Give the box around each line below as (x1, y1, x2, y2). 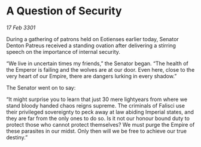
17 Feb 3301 (6, 24, 36, 31)
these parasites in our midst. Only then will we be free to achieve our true (6, 127, 187, 134)
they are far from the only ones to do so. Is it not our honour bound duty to (6, 115, 190, 122)
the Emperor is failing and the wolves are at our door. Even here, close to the (6, 66, 195, 73)
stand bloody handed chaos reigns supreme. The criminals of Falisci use (6, 102, 185, 109)
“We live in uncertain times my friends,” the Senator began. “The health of (6, 60, 188, 67)
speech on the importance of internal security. (6, 48, 121, 55)
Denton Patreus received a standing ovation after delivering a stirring (6, 42, 176, 49)
